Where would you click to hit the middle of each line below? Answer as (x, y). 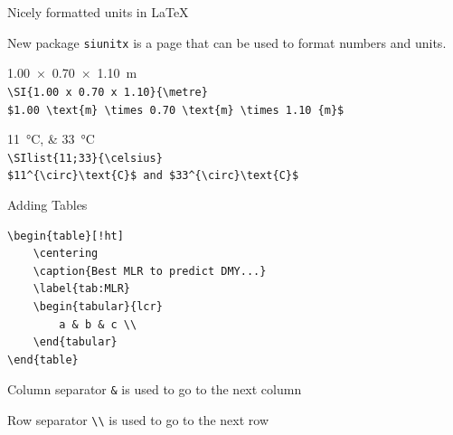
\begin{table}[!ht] (66, 236)
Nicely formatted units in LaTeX (98, 12)
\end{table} (43, 359)
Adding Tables (47, 205)
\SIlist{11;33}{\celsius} (85, 158)
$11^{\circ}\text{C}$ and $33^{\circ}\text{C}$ (153, 176)
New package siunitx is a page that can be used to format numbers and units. (227, 42)
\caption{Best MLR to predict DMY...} (150, 271)
